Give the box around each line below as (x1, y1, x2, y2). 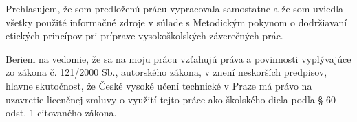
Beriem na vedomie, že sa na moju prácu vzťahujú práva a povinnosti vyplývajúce (6, 51, 351, 65)
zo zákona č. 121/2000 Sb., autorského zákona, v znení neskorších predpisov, (6, 65, 327, 79)
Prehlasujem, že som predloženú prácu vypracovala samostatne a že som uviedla (6, 1, 344, 15)
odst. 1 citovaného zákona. (6, 105, 117, 120)
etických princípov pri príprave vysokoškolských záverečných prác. (6, 28, 283, 43)
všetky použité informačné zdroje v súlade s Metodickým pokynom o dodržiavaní (6, 14, 347, 29)
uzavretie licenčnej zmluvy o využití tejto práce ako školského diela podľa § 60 (6, 92, 336, 106)
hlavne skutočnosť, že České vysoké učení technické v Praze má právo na (6, 78, 312, 92)
